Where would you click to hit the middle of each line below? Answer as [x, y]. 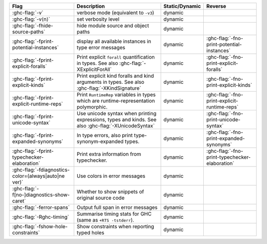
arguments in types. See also [111, 82]
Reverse [216, 6]
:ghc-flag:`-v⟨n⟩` [31, 19]
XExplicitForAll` [94, 69]
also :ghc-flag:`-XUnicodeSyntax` [116, 126]
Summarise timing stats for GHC [114, 214]
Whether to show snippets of [111, 192]
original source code [101, 198]
